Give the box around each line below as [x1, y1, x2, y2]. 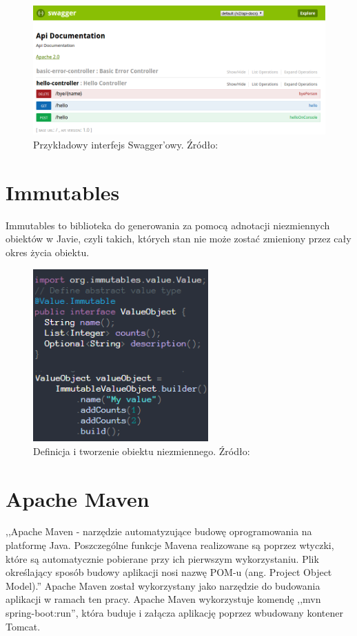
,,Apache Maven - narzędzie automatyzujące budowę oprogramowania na [6, 524, 312, 539]
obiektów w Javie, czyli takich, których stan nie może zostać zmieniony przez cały [6, 231, 351, 246]
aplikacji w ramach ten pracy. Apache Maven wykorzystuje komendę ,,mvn [6, 592, 321, 606]
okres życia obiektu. [6, 244, 90, 259]
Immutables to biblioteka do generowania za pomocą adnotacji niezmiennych [6, 218, 330, 232]
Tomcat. [6, 619, 41, 633]
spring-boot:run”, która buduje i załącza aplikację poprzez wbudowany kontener [6, 606, 343, 620]
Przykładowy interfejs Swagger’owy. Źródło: [33, 137, 218, 152]
